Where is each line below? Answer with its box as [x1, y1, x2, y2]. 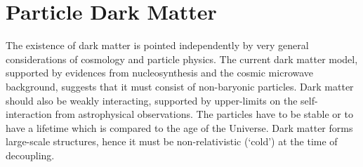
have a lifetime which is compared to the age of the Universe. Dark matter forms [6, 120, 353, 135]
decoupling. [6, 147, 55, 162]
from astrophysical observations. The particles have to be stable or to [55, 107, 353, 121]
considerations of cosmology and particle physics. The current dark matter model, [6, 51, 358, 66]
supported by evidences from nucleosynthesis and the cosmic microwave [6, 65, 314, 80]
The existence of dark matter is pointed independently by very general [6, 38, 309, 53]
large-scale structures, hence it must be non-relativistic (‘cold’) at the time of [6, 134, 338, 149]
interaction [6, 107, 52, 121]
